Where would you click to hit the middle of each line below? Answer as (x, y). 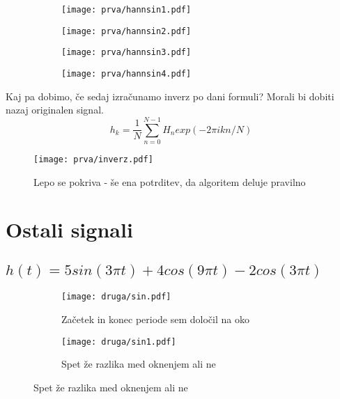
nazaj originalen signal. (55, 110)
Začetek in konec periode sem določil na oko (155, 319)
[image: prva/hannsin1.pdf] (126, 10)
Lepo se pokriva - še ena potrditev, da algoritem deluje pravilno (170, 181)
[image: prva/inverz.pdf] (93, 159)
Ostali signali (69, 229)
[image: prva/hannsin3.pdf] (126, 53)
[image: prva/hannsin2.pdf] (126, 31)
